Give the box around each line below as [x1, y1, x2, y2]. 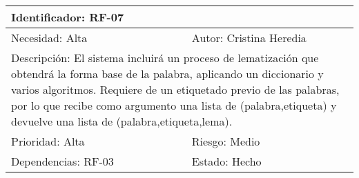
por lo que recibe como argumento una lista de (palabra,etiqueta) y [11, 97, 337, 113]
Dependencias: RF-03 [11, 153, 114, 169]
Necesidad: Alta [11, 30, 88, 46]
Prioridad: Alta [11, 133, 85, 149]
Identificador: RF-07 [11, 9, 124, 25]
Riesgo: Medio [191, 133, 260, 149]
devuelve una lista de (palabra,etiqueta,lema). [11, 113, 233, 129]
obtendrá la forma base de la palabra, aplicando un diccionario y [11, 66, 324, 81]
